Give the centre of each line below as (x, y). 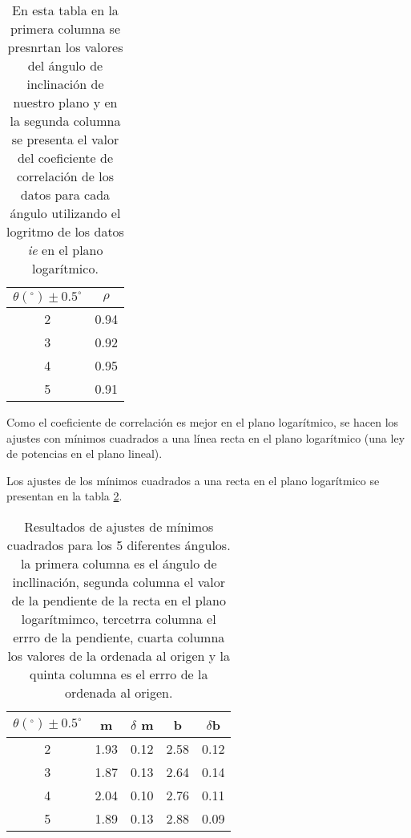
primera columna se (65, 28)
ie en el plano (65, 250)
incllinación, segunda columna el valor (119, 581)
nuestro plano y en (65, 102)
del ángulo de (65, 65)
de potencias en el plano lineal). (85, 453)
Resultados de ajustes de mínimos (119, 526)
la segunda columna (65, 121)
